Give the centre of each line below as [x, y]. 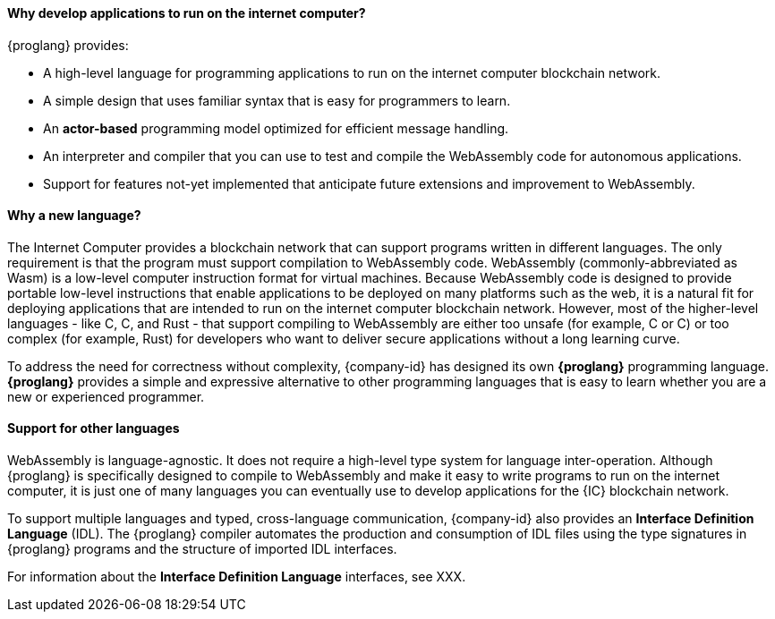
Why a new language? [74, 216]
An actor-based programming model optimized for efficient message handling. [276, 128]
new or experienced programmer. [106, 396]
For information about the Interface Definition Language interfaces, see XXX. [237, 577]
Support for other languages [94, 428]
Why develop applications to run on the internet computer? [187, 13]
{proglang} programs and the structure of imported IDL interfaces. [202, 549]
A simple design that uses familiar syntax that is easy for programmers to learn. [277, 100]
